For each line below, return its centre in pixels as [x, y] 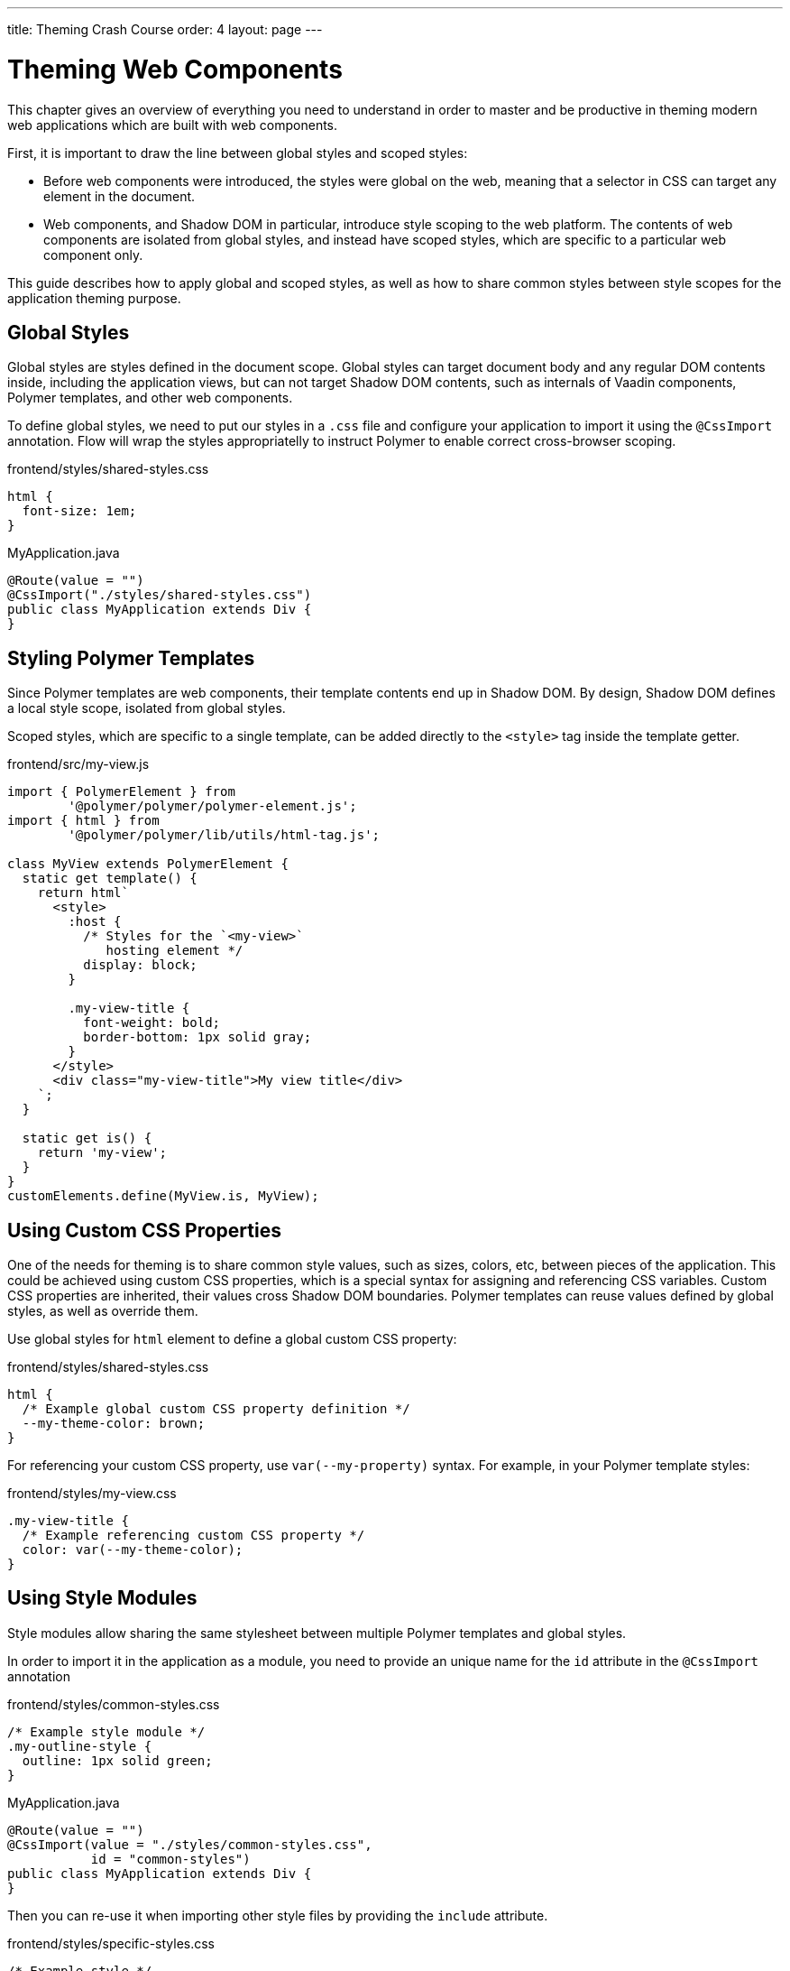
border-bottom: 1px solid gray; [197, 1037]
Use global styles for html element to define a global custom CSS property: [232, 1339]
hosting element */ [175, 951]
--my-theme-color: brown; [114, 1424]
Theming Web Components [175, 69]
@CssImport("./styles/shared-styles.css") [160, 595]
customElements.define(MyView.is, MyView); [163, 1196]
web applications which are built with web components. [173, 125]
